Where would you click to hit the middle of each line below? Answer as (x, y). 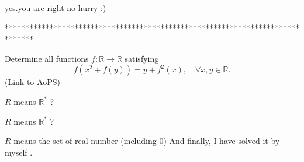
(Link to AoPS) (32, 82)
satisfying (142, 58)
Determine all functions (47, 58)
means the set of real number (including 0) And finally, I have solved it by (147, 141)
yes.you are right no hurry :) (56, 8)
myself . (19, 152)
